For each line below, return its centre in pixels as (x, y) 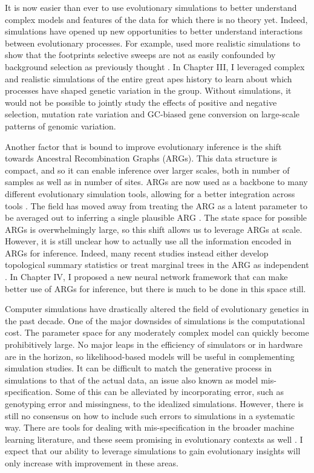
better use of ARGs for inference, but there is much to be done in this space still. (155, 288)
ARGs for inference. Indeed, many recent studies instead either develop (137, 253)
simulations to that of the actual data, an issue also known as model (132, 380)
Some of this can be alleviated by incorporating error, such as (169, 392)
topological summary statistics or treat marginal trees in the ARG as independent (157, 265)
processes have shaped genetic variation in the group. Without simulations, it (148, 90)
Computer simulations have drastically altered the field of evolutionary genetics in (157, 309)
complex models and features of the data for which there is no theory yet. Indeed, (156, 19)
